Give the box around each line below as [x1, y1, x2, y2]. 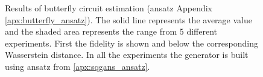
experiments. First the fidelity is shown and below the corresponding [5, 36, 258, 49]
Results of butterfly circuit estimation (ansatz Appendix [5, 2, 212, 14]
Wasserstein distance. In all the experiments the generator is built [5, 48, 249, 61]
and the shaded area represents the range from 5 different [5, 25, 218, 38]
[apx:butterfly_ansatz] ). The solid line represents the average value [5, 13, 252, 26]
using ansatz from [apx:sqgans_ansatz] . [5, 60, 150, 72]
